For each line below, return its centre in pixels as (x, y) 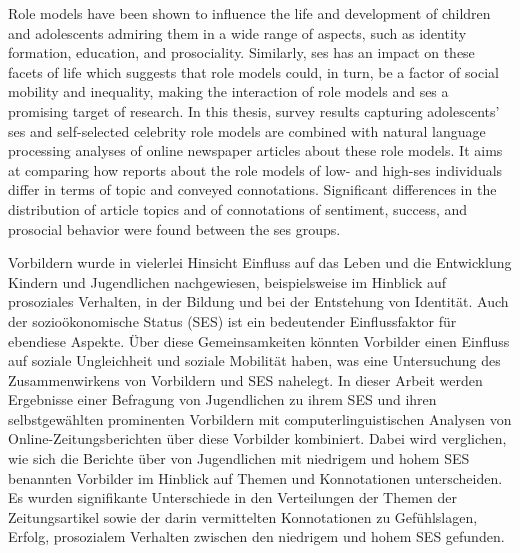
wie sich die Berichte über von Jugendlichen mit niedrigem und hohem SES (239, 458)
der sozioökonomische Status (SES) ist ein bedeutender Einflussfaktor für (232, 320)
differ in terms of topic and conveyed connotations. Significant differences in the (252, 189)
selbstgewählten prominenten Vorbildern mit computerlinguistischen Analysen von (260, 418)
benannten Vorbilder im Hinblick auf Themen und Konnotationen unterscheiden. (255, 477)
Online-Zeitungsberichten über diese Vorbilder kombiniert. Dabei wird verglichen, (257, 438)
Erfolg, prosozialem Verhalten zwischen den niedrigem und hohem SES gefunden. (256, 536)
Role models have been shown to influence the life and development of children (249, 13)
